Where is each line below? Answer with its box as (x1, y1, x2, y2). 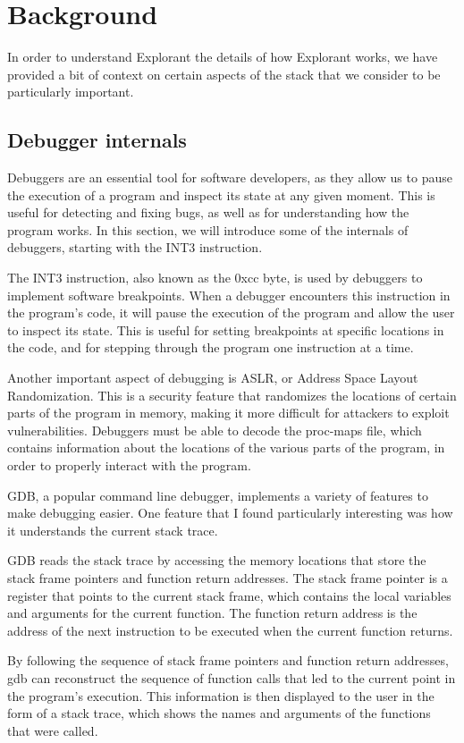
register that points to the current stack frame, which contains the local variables (7, 586, 451, 604)
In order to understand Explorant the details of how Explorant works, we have (7, 47, 438, 66)
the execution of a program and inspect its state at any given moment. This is (7, 185, 435, 204)
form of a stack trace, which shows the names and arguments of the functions (7, 704, 431, 722)
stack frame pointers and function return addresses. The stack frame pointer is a (7, 568, 448, 587)
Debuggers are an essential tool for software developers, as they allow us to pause (7, 168, 452, 187)
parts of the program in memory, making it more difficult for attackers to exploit (7, 403, 450, 422)
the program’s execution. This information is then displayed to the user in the (7, 686, 434, 705)
